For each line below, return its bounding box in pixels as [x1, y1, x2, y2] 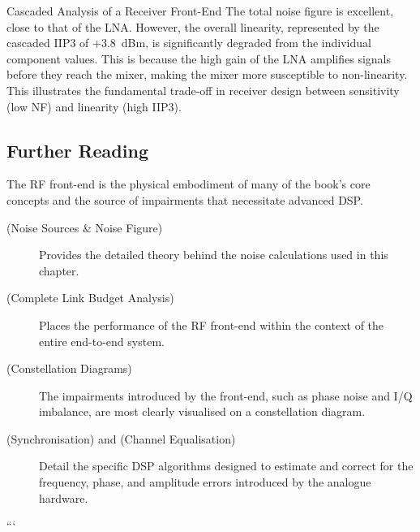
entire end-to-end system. [39, 332, 165, 349]
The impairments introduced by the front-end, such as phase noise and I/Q [39, 387, 413, 404]
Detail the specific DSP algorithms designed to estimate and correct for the [39, 457, 414, 474]
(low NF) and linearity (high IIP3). [6, 97, 182, 115]
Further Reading [6, 137, 148, 162]
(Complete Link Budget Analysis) [6, 289, 174, 306]
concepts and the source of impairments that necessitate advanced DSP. [6, 191, 363, 208]
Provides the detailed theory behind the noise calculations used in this [39, 246, 388, 263]
